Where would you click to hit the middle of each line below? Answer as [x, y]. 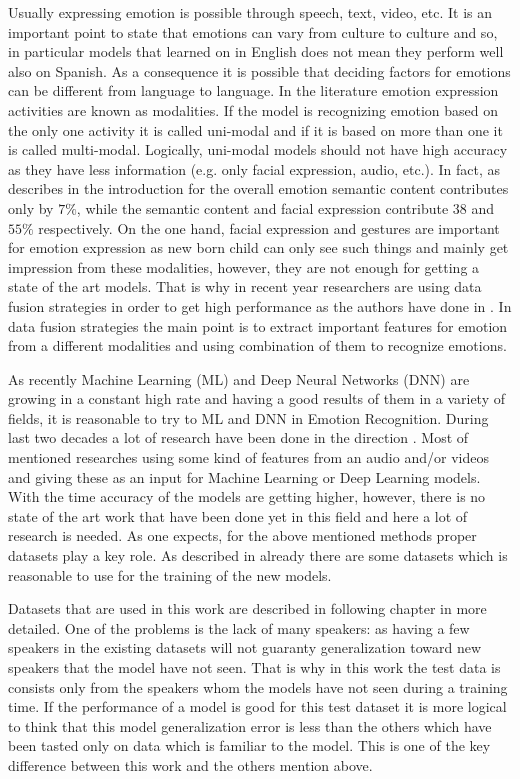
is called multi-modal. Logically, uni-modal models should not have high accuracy [258, 149]
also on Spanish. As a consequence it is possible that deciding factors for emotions [259, 70]
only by [31, 207]
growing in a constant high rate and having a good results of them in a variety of [257, 398]
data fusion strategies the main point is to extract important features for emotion [258, 325]
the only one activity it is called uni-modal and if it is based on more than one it [255, 129]
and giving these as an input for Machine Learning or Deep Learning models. [244, 476]
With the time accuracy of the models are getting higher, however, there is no [247, 496]
